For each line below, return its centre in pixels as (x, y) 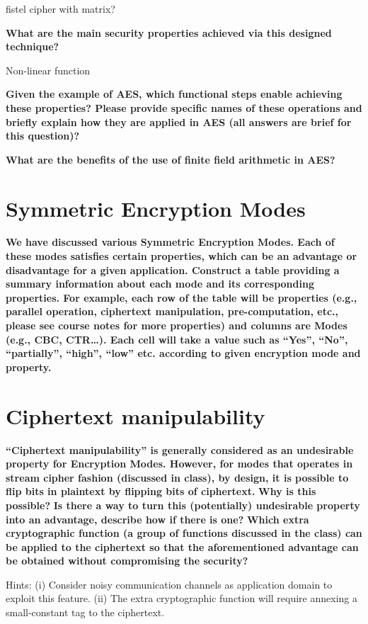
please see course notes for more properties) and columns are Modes (177, 325)
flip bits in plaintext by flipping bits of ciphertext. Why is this (161, 491)
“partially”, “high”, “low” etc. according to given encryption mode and (183, 353)
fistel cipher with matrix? (61, 8)
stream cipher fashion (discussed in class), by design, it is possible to (177, 477)
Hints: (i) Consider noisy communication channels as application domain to (169, 584)
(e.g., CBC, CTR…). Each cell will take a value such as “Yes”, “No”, (177, 339)
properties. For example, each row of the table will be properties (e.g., (182, 297)
